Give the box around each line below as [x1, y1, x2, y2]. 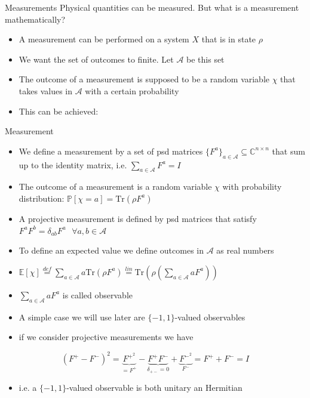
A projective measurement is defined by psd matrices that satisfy [19, 212, 257, 224]
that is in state [201, 33, 256, 45]
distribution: [19, 192, 65, 204]
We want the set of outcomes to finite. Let [19, 53, 174, 65]
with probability [222, 180, 282, 193]
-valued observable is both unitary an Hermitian [66, 381, 243, 394]
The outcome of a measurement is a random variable [19, 180, 212, 193]
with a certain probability [85, 84, 179, 97]
